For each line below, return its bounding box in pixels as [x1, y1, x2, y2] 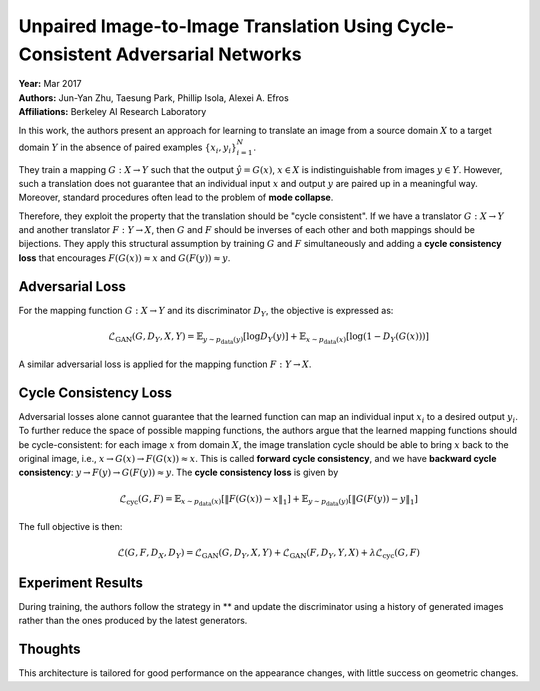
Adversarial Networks [115, 43, 302, 65]
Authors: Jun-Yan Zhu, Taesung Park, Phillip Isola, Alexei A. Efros [18, 91, 289, 104]
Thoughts [18, 641, 81, 658]
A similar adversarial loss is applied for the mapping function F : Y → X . [18, 358, 312, 370]
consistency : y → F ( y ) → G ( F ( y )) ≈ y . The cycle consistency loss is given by [18, 466, 339, 479]
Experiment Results [18, 574, 144, 591]
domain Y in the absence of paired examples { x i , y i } [18, 141, 237, 155]
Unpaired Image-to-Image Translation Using [18, 15, 394, 37]
